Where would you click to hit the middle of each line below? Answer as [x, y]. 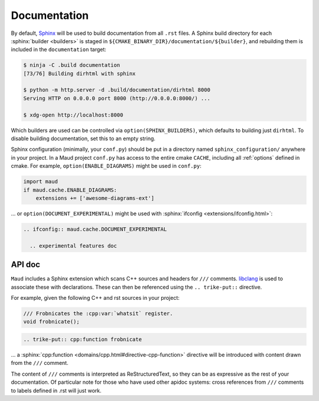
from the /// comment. [40, 363]
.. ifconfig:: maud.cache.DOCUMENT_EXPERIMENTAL [95, 229]
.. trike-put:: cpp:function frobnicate [82, 339]
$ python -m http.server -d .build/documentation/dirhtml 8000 [117, 90]
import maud [41, 182]
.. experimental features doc [74, 246]
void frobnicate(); [51, 322]
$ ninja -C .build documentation [72, 65]
